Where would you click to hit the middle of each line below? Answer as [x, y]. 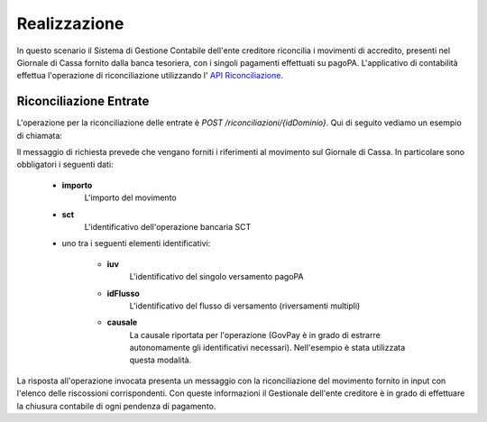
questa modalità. [161, 360]
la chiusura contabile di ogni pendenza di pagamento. [116, 406]
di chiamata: [40, 135]
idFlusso [123, 293]
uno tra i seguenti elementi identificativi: [136, 243]
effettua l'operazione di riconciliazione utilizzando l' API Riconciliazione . [150, 76]
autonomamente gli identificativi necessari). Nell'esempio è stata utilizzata [267, 348]
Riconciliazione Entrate [83, 101]
